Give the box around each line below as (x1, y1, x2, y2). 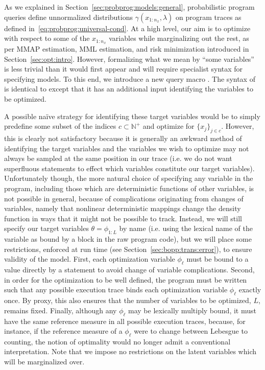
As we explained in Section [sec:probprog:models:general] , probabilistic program (4, 2, 255, 12)
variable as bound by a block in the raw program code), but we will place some (4, 234, 252, 244)
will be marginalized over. (4, 356, 85, 367)
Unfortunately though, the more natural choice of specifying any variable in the (4, 173, 253, 183)
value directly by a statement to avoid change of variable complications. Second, (4, 264, 255, 275)
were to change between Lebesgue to (134, 326, 248, 336)
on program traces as (176, 11, 242, 22)
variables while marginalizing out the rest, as (109, 33, 249, 43)
